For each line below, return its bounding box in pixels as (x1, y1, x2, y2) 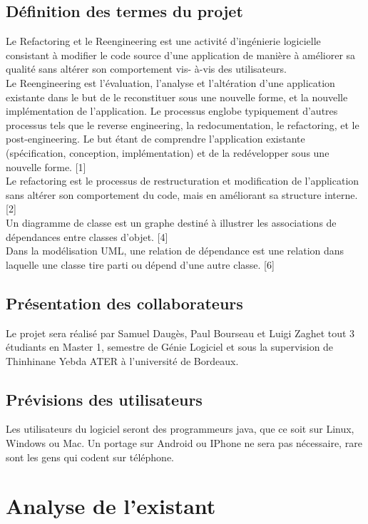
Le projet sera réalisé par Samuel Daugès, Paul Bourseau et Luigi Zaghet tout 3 (6, 325, 355, 340)
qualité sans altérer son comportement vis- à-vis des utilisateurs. (6, 61, 287, 76)
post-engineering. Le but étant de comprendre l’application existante (6, 131, 305, 146)
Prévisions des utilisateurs (6, 388, 203, 410)
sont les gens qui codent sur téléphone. (6, 449, 174, 464)
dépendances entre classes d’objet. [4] (6, 229, 168, 244)
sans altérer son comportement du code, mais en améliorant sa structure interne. (6, 187, 358, 202)
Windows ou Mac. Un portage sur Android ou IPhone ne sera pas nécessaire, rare (6, 436, 362, 451)
